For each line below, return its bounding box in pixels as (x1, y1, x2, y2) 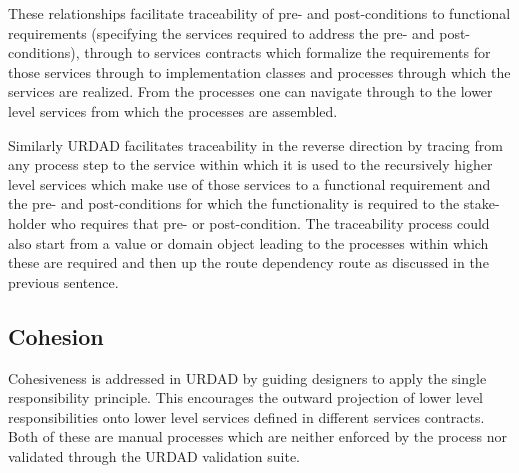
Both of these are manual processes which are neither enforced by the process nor (8, 426, 508, 447)
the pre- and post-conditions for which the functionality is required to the (8, 193, 460, 214)
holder (8, 212, 47, 233)
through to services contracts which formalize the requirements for (84, 42, 491, 63)
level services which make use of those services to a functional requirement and (8, 173, 491, 194)
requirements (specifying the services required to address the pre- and (8, 22, 435, 43)
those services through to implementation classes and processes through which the (8, 61, 511, 82)
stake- (463, 193, 500, 214)
